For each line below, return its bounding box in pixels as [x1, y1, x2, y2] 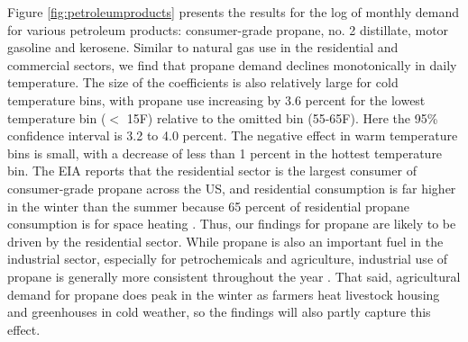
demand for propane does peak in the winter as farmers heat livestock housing [7, 284, 440, 303]
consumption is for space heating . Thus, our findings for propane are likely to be [7, 214, 456, 233]
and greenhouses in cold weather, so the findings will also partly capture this [7, 302, 431, 321]
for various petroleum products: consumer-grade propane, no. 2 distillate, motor [7, 20, 449, 39]
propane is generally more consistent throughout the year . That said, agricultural [7, 266, 461, 285]
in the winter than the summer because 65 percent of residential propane [7, 196, 410, 215]
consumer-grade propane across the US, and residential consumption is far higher [7, 178, 456, 197]
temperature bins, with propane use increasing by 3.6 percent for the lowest [7, 90, 426, 109]
